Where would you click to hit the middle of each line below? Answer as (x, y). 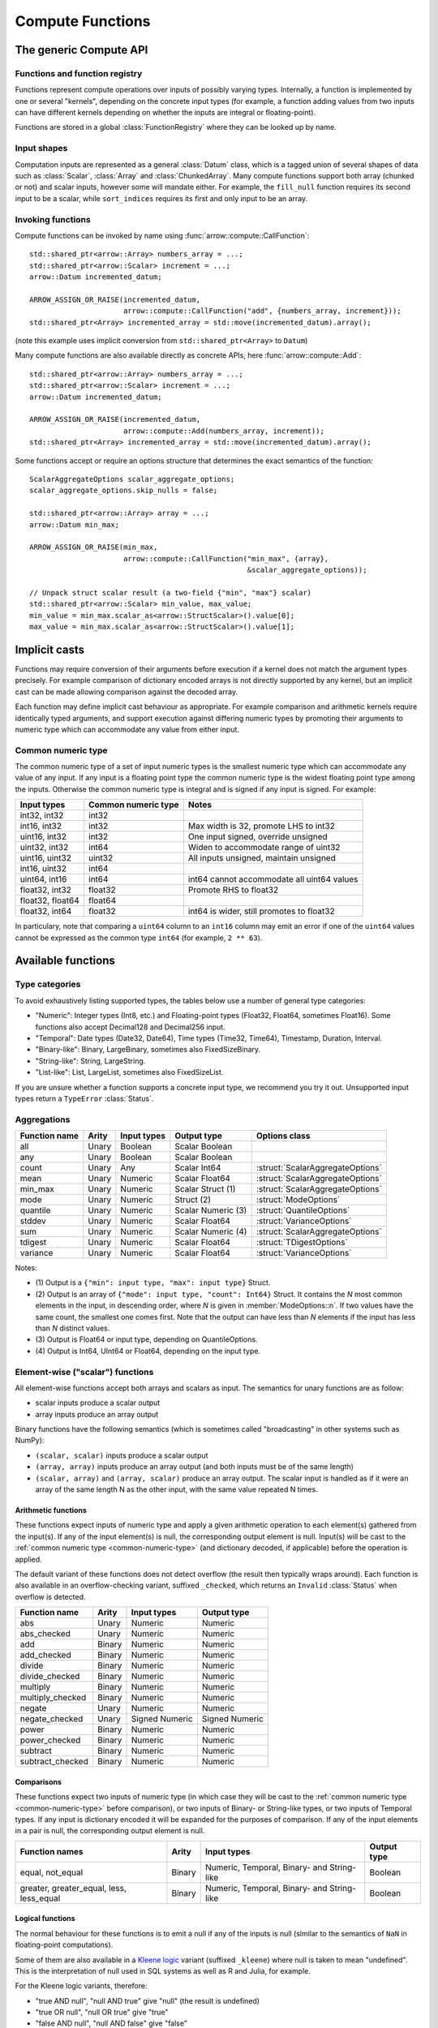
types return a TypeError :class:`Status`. (84, 1098)
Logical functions (45, 1918)
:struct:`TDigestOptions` (302, 1243)
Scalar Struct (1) (205, 1189)
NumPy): (30, 1441)
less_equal (40, 1898)
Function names (52, 1851)
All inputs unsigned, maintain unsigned (262, 858)
